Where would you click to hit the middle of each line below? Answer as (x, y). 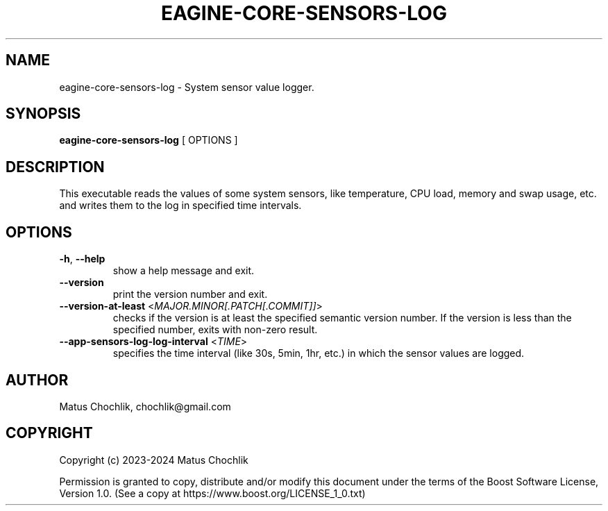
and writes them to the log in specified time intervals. (180, 206)
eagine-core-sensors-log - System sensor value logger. (187, 87)
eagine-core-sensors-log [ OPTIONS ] (149, 140)
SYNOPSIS (43, 114)
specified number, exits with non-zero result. (215, 330)
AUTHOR (37, 380)
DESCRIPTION (55, 167)
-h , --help (82, 259)
